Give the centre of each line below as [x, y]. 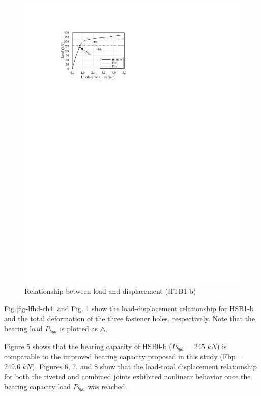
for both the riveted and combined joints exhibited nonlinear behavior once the [127, 376]
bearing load [23, 328]
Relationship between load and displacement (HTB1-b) [110, 291]
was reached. [107, 386]
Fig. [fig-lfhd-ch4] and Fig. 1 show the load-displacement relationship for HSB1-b [129, 308]
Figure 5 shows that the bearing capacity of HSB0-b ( [88, 346]
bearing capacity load [38, 386]
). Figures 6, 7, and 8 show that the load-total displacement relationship [145, 366]
